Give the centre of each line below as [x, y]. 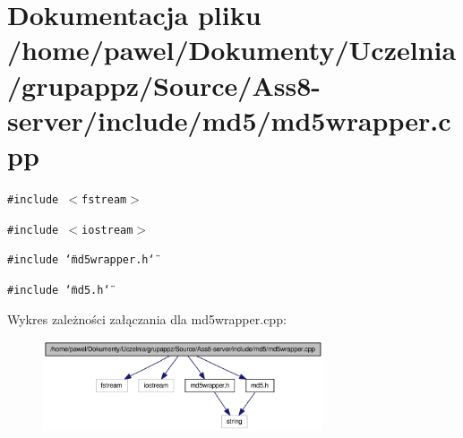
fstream [104, 199]
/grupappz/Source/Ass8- [164, 85]
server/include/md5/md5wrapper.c [229, 120]
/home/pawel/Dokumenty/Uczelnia [232, 50]
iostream [107, 230]
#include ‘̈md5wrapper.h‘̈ [81, 260]
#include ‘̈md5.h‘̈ [59, 290]
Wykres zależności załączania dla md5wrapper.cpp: [147, 318]
